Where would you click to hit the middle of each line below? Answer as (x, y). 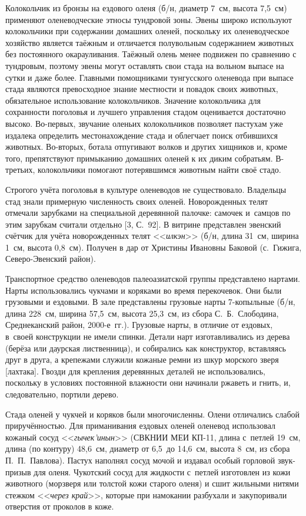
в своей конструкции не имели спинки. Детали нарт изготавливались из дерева (148, 336)
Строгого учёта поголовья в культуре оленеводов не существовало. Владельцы (146, 189)
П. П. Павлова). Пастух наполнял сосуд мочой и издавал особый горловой (140, 460)
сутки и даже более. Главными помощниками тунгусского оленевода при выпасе (149, 77)
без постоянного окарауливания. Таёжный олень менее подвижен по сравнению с (151, 54)
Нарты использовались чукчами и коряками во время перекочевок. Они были (144, 290)
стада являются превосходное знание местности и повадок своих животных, (142, 89)
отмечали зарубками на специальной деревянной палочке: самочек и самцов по (148, 213)
